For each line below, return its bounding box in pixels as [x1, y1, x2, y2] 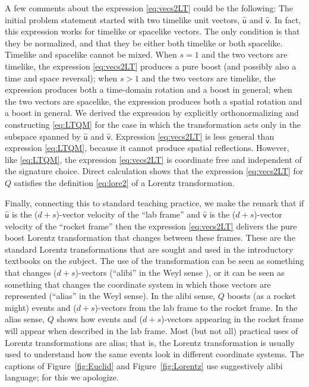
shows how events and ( [56, 313, 143, 325]
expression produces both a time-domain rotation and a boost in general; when [5, 83, 292, 96]
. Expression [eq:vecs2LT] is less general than [111, 130, 275, 142]
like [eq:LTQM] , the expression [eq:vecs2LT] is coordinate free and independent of [5, 153, 302, 165]
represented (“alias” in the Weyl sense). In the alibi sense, [5, 290, 216, 302]
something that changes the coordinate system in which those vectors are [5, 278, 271, 290]
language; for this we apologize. [5, 371, 119, 383]
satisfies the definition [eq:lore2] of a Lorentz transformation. [14, 176, 235, 188]
